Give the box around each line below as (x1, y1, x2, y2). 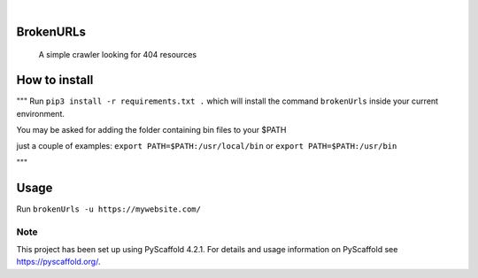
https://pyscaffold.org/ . (16, 257, 101, 267)
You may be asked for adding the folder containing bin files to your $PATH (16, 125, 287, 135)
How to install (16, 73, 94, 88)
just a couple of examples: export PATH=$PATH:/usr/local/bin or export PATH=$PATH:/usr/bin (16, 141, 397, 151)
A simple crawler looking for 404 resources (38, 50, 197, 60)
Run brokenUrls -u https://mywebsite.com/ (16, 204, 201, 214)
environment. (16, 108, 66, 119)
